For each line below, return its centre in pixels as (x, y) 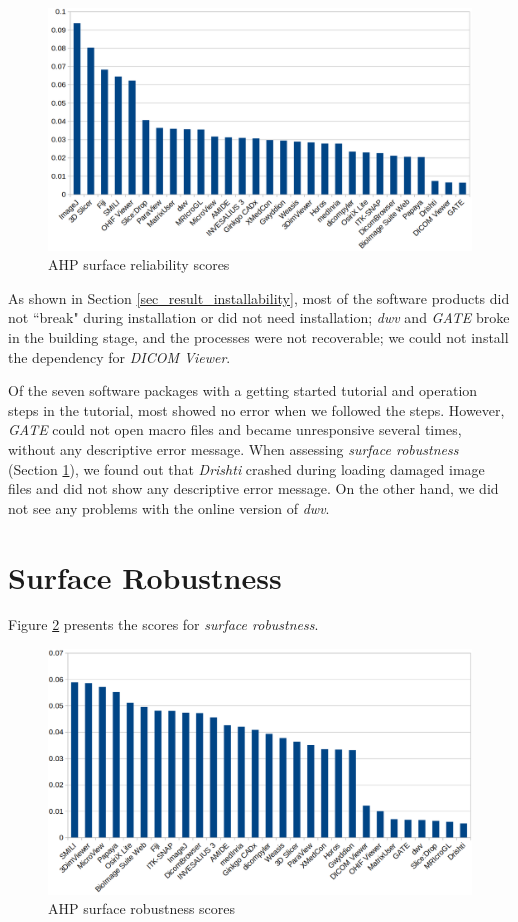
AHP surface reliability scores (139, 264)
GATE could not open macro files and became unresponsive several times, (235, 429)
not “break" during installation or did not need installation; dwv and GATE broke (259, 317)
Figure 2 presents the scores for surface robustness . (163, 624)
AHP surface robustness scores (142, 908)
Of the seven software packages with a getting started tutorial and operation (243, 390)
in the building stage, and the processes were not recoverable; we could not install (258, 337)
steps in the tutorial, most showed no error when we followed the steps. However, (256, 409)
